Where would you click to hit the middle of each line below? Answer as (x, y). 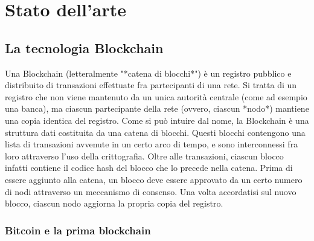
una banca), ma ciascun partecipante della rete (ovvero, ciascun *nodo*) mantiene (157, 108)
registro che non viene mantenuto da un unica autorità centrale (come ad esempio (156, 96)
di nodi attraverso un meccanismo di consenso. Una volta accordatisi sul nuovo (151, 191)
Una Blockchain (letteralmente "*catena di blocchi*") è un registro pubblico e (148, 73)
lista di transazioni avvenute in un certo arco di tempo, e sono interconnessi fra (152, 144)
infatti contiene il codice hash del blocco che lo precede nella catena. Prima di (149, 168)
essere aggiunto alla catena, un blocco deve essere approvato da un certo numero (154, 179)
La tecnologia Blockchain (84, 47)
